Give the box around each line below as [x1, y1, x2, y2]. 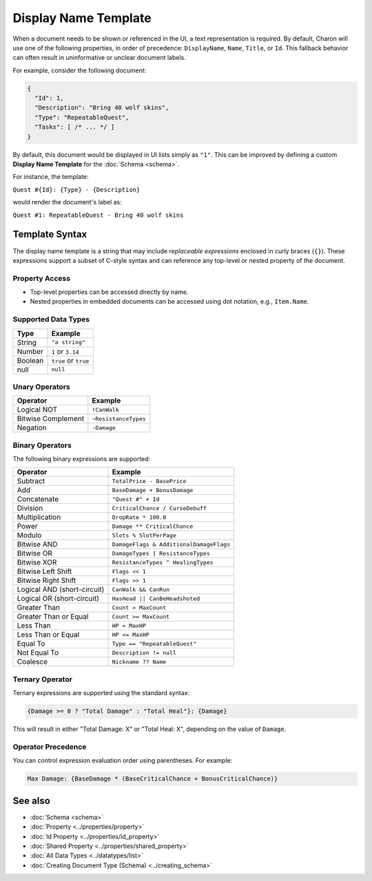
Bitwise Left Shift [17, 566, 72, 576]
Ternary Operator [12, 675, 72, 684]
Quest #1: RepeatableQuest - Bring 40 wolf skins [12, 211, 184, 219]
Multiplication [17, 513, 61, 522]
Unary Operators [12, 382, 70, 392]
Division [17, 503, 43, 513]
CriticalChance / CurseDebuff [112, 505, 207, 512]
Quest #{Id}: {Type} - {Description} [12, 186, 141, 193]
